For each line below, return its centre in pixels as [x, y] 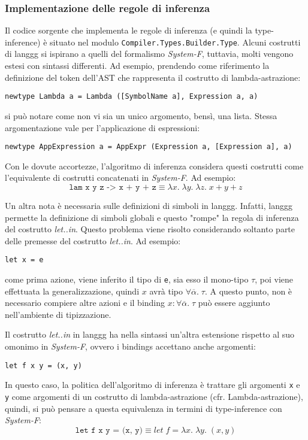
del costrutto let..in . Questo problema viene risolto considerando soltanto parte [150, 229]
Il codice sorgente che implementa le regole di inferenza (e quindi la [129, 30]
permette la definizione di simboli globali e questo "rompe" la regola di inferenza [152, 217]
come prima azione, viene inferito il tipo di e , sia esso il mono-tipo [127, 279]
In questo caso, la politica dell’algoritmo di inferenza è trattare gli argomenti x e [153, 385]
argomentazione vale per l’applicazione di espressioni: [102, 127]
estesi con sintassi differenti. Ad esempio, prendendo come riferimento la [137, 66]
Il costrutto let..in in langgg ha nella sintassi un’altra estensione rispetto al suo [150, 334]
